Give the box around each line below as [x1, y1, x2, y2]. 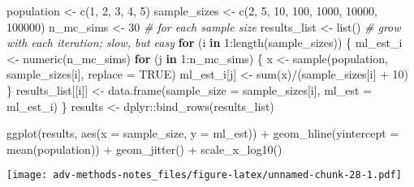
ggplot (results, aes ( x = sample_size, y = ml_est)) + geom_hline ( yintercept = [6, 125, 399, 142]
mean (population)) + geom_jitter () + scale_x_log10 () [6, 140, 282, 157]
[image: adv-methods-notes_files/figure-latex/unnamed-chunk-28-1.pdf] [6, 169, 402, 181]
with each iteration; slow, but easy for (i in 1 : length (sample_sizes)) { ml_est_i [6, 34, 403, 51]
